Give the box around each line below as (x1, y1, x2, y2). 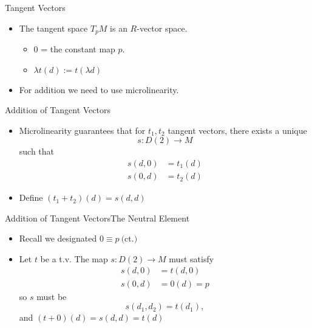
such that (19, 145, 55, 158)
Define (19, 191, 43, 204)
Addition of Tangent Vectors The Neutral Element (5, 211, 190, 224)
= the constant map (41, 43, 115, 55)
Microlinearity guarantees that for (19, 124, 146, 136)
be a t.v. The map (40, 252, 108, 265)
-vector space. (137, 21, 188, 34)
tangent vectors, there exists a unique (168, 124, 307, 136)
